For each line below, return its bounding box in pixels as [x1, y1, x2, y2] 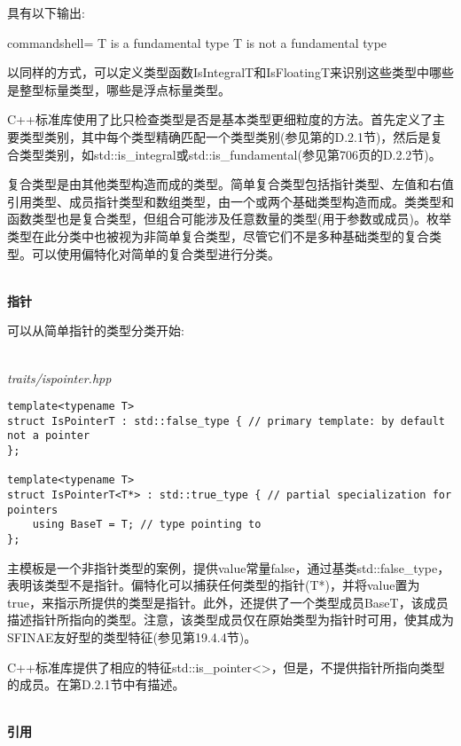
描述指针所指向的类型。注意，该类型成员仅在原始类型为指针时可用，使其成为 [7, 610, 454, 629]
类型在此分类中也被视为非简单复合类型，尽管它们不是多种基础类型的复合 [7, 226, 429, 245]
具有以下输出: [7, 4, 85, 21]
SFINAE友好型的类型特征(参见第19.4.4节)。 [7, 628, 257, 647]
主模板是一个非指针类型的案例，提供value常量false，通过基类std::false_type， [7, 558, 450, 577]
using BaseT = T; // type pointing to [32, 518, 262, 531]
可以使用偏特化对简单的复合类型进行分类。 [31, 244, 280, 263]
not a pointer [7, 429, 90, 443]
